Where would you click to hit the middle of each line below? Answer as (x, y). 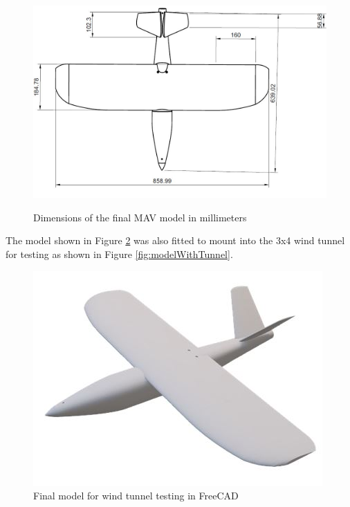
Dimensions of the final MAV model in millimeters (140, 217)
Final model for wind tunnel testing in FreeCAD (136, 496)
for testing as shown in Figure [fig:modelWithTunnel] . (119, 254)
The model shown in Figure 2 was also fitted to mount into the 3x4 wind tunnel (175, 240)
